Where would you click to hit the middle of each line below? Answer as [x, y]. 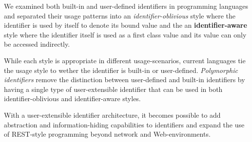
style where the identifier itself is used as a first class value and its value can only [125, 34]
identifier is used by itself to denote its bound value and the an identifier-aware [126, 25]
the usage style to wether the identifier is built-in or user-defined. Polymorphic [121, 70]
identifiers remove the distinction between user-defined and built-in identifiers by [125, 80]
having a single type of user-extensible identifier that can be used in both [113, 89]
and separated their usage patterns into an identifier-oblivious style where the [120, 15]
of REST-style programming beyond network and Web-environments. [107, 134]
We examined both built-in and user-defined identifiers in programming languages [126, 6]
